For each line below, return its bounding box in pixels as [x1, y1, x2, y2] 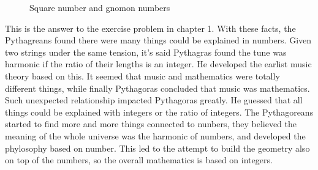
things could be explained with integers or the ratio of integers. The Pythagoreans [5, 105, 314, 118]
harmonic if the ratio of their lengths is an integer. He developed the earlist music [5, 57, 312, 70]
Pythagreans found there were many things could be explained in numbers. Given [5, 34, 312, 46]
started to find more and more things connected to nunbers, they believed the [5, 117, 297, 130]
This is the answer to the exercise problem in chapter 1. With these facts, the [5, 21, 296, 34]
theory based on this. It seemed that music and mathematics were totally [5, 69, 280, 82]
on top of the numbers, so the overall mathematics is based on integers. [5, 153, 273, 166]
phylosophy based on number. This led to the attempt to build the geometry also [5, 141, 310, 154]
